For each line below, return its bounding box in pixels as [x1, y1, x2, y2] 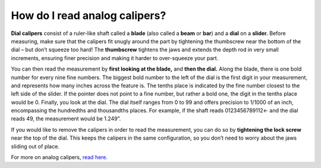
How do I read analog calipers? [11, 9, 166, 22]
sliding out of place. [11, 142, 59, 150]
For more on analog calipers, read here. [11, 154, 108, 161]
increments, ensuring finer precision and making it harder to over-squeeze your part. [11, 54, 219, 62]
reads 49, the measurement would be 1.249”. [11, 115, 121, 122]
